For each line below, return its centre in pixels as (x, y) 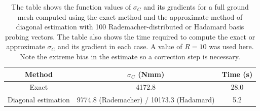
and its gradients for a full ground (196, 7)
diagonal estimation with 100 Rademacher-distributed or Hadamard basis (130, 27)
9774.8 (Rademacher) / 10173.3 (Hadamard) (146, 100)
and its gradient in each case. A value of (120, 46)
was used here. (231, 46)
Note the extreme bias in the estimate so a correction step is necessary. (130, 56)
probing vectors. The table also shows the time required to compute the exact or (130, 36)
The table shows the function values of (71, 7)
